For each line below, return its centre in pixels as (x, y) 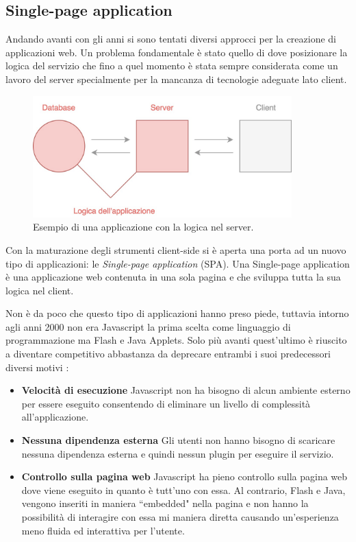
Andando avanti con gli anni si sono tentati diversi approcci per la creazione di (171, 39)
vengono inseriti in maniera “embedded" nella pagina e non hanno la (165, 503)
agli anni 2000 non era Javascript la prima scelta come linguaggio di (148, 326)
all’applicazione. (55, 417)
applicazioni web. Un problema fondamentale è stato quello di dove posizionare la (177, 52)
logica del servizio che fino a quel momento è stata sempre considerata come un (172, 66)
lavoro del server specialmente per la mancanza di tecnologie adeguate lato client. (176, 79)
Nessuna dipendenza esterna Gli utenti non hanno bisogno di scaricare (178, 440)
